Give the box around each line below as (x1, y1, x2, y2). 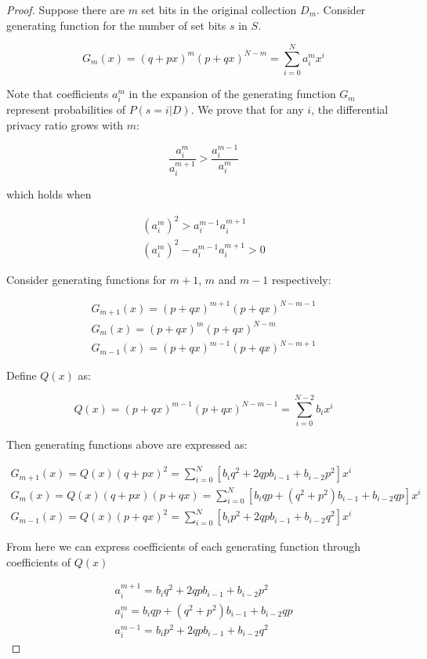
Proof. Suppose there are (6, 2, 125, 17)
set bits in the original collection (141, 2, 297, 17)
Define (6, 367, 37, 384)
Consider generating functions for (6, 271, 167, 287)
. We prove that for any (190, 101, 304, 118)
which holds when (6, 186, 92, 202)
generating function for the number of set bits (6, 16, 226, 33)
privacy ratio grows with (6, 117, 124, 133)
